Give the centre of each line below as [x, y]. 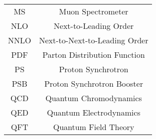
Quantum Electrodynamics [94, 112]
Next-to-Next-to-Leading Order [94, 40]
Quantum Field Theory [94, 127]
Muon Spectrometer [94, 11]
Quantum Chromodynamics [94, 98]
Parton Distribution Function [94, 55]
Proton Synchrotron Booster [93, 83]
